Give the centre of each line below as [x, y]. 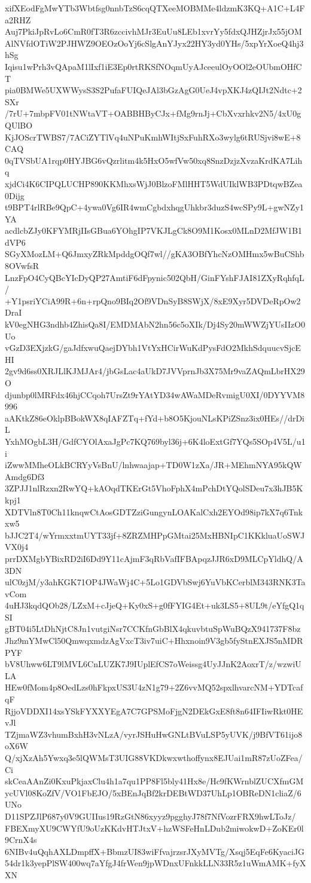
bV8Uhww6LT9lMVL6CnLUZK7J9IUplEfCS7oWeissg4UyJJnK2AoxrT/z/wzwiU [153, 664]
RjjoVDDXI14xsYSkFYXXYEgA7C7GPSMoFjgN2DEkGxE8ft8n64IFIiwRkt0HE [154, 711]
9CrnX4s [21, 840]
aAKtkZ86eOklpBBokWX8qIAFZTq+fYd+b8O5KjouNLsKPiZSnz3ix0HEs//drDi [155, 418]
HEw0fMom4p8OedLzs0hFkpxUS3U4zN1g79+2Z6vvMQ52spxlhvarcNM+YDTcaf [154, 687]
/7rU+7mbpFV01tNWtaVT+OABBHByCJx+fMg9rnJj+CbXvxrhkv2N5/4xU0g [153, 113]
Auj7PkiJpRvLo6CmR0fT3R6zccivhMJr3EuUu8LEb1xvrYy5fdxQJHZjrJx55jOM [153, 31]
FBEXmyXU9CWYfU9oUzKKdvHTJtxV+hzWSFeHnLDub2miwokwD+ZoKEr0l [154, 828]
